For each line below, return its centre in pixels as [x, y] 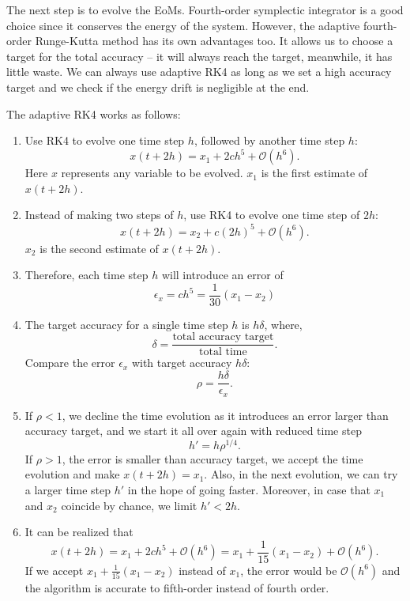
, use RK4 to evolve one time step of [272, 215]
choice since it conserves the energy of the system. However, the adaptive [183, 25]
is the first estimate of [314, 173]
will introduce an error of [222, 275]
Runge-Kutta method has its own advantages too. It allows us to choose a [214, 41]
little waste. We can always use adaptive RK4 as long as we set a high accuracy [199, 72]
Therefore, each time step [87, 275]
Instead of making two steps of [99, 215]
